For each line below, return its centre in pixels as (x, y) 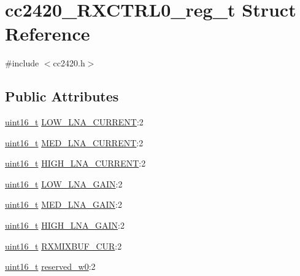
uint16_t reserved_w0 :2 (50, 266)
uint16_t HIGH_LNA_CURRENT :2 (75, 163)
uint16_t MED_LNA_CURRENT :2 (74, 142)
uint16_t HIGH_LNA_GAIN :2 (65, 225)
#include (22, 63)
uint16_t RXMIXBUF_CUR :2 (63, 246)
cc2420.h (69, 63)
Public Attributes (62, 96)
